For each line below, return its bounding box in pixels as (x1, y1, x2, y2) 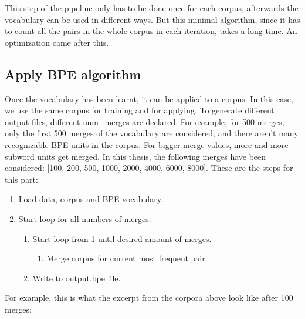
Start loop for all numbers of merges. (18, 212, 151, 224)
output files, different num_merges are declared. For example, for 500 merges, (5, 115, 284, 127)
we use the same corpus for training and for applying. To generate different (5, 104, 274, 116)
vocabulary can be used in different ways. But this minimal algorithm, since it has (5, 13, 300, 25)
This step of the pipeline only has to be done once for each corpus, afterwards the (5, 2, 299, 14)
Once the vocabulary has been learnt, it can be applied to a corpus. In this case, (5, 92, 293, 105)
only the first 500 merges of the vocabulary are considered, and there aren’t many (5, 127, 299, 139)
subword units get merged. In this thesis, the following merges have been (5, 150, 266, 162)
